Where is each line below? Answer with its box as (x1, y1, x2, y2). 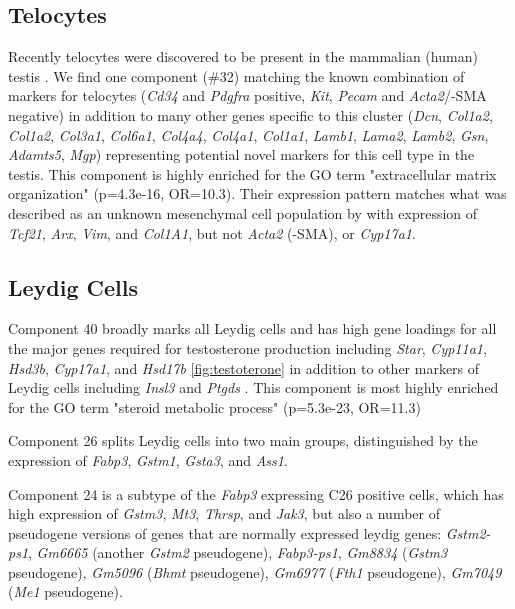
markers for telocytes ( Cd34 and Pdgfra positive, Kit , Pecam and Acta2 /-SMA (8, 85, 487, 106)
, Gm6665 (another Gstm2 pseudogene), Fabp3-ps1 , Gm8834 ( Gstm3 (28, 542, 448, 563)
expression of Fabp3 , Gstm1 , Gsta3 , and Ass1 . (8, 449, 288, 470)
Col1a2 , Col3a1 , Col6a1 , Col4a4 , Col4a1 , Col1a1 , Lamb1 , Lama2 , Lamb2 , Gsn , (8, 124, 489, 145)
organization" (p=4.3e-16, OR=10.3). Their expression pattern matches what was (8, 183, 507, 204)
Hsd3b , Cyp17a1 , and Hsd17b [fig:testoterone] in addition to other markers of (8, 357, 480, 378)
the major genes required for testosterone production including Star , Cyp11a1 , (8, 337, 487, 358)
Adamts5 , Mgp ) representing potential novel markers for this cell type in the (8, 144, 475, 165)
